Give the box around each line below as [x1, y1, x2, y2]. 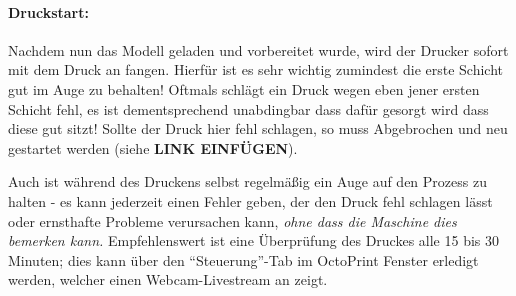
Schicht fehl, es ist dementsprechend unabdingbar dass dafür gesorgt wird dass [8, 98, 489, 119]
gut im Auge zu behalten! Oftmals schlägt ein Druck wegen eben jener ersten [8, 78, 480, 99]
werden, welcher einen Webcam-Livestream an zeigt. [8, 269, 328, 290]
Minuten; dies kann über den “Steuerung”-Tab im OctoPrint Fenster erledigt [8, 249, 479, 270]
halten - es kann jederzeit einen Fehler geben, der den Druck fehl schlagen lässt [8, 190, 493, 211]
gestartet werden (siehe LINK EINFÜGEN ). [8, 137, 298, 158]
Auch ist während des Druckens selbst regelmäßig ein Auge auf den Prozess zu [8, 171, 487, 192]
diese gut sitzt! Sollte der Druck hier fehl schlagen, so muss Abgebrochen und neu [8, 118, 508, 139]
